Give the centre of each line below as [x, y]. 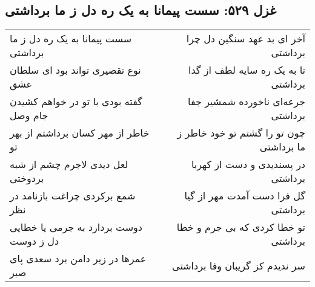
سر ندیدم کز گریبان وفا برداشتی [239, 265]
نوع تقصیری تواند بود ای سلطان [75, 70]
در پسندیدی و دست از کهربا [248, 164]
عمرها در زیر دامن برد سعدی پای [78, 259]
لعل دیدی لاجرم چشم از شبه [69, 164]
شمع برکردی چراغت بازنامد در [73, 196]
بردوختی [27, 178]
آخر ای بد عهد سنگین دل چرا [246, 39]
